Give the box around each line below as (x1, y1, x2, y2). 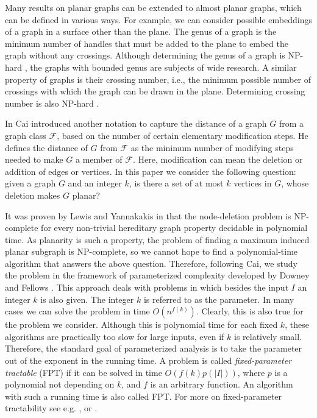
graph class (5, 129, 46, 141)
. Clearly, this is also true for (196, 305, 304, 317)
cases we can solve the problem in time (5, 305, 150, 317)
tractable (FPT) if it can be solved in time (5, 366, 162, 378)
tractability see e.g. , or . (5, 402, 98, 414)
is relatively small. (234, 330, 302, 342)
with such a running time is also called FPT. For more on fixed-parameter (5, 389, 282, 402)
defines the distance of (5, 141, 88, 154)
